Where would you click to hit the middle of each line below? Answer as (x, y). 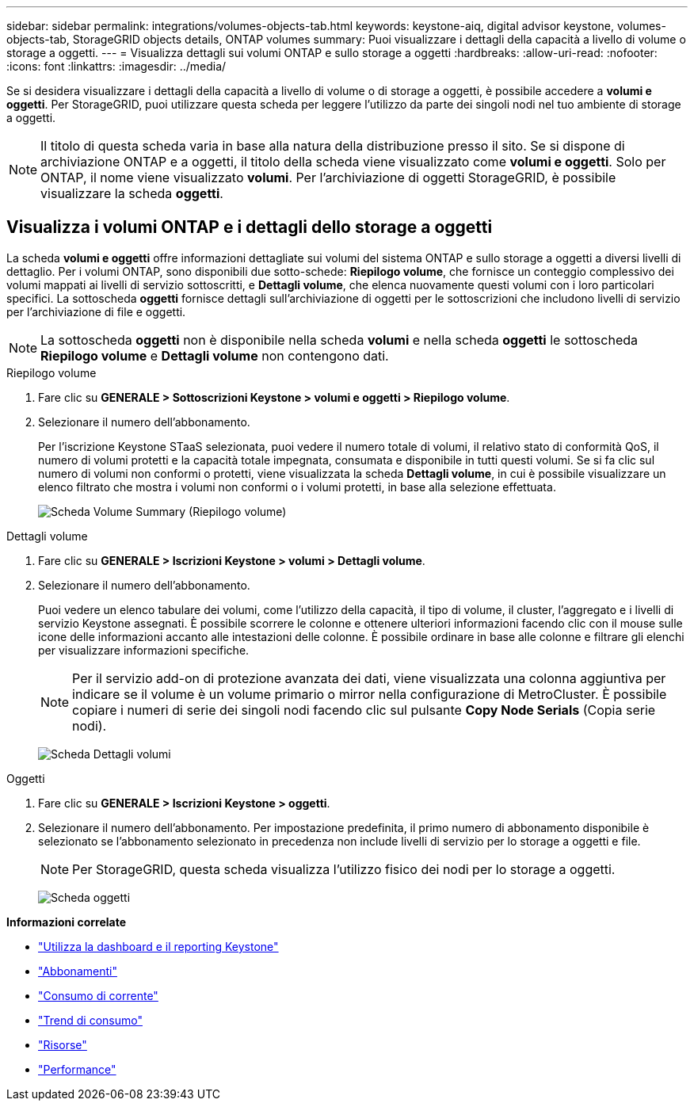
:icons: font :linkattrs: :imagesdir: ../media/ (116, 66)
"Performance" (77, 1069)
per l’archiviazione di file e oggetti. (96, 311)
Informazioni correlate (67, 922)
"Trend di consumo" (90, 1020)
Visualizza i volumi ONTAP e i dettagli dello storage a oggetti (250, 227)
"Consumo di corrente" (98, 995)
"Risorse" (63, 1044)
